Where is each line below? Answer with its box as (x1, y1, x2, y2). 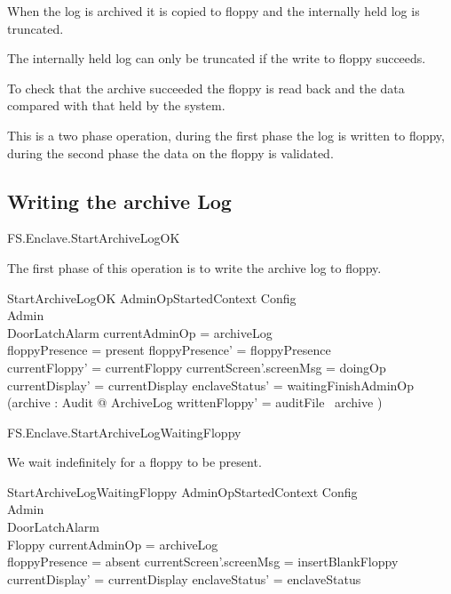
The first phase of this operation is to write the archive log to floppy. (7, 258, 382, 277)
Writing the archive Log (7, 187, 232, 214)
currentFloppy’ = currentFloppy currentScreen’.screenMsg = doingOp (7, 357, 386, 376)
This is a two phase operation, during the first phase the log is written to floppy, (7, 125, 445, 144)
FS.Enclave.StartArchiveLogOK (7, 229, 180, 247)
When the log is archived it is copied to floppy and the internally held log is (7, 2, 420, 20)
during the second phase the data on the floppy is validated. (7, 143, 334, 162)
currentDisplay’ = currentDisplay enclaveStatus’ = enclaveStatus (7, 569, 361, 588)
